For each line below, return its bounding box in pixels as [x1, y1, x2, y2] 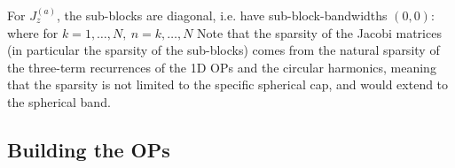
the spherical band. [7, 92, 111, 111]
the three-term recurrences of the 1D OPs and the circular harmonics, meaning [7, 57, 436, 76]
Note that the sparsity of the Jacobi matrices [197, 23, 442, 42]
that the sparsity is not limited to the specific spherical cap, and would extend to [7, 75, 449, 94]
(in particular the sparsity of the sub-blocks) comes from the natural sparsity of [7, 41, 440, 59]
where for [7, 23, 59, 42]
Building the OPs [7, 135, 170, 163]
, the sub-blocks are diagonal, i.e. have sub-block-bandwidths [57, 6, 388, 24]
